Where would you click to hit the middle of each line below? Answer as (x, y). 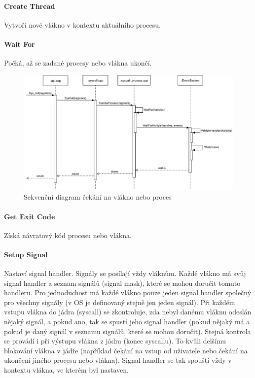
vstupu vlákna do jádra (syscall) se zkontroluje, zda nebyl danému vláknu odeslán (128, 312)
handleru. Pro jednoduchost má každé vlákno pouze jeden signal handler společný (128, 292)
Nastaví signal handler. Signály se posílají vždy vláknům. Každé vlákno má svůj (125, 273)
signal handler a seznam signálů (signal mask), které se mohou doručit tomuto (122, 283)
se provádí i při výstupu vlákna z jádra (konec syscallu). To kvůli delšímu (115, 341)
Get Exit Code (30, 216)
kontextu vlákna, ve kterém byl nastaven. (66, 370)
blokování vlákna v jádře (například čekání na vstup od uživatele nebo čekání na (126, 350)
